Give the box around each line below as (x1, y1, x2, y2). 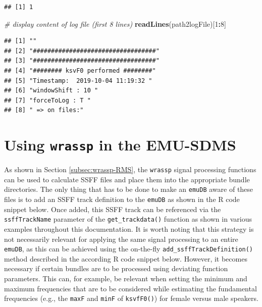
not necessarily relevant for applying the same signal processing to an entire (4, 233, 238, 244)
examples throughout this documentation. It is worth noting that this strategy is (4, 224, 254, 234)
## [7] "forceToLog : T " (4, 96, 91, 104)
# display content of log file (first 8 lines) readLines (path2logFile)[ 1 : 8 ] (4, 18, 226, 29)
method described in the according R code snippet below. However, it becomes (4, 253, 247, 264)
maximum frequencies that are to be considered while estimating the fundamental (4, 283, 257, 293)
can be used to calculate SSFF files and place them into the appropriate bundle (4, 174, 250, 184)
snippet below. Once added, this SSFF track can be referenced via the (4, 203, 221, 214)
